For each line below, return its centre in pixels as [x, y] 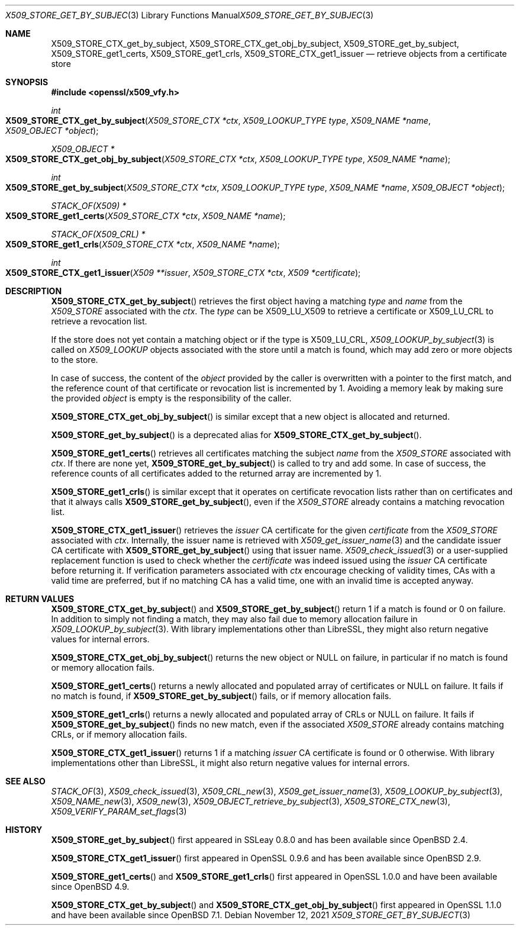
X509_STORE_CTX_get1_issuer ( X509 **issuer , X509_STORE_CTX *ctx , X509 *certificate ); [183, 273]
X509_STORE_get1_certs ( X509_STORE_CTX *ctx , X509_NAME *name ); [146, 216]
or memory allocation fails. [103, 667]
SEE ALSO [25, 781]
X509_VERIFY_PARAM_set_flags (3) [119, 811]
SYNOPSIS [27, 82]
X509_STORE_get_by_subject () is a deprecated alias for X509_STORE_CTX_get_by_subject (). [236, 435]
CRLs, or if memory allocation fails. [119, 734]
